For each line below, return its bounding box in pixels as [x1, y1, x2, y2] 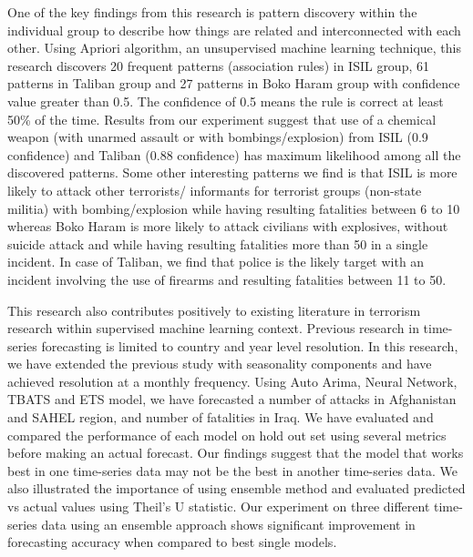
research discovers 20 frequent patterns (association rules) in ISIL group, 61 [7, 56, 429, 75]
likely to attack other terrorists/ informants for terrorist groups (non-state [7, 180, 422, 199]
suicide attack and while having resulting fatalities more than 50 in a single [7, 234, 428, 253]
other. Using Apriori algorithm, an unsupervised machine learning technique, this [7, 38, 461, 57]
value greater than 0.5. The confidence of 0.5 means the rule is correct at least [7, 91, 444, 110]
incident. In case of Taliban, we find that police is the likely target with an [7, 252, 425, 271]
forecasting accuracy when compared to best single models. [7, 532, 337, 552]
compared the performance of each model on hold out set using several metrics [7, 425, 447, 444]
